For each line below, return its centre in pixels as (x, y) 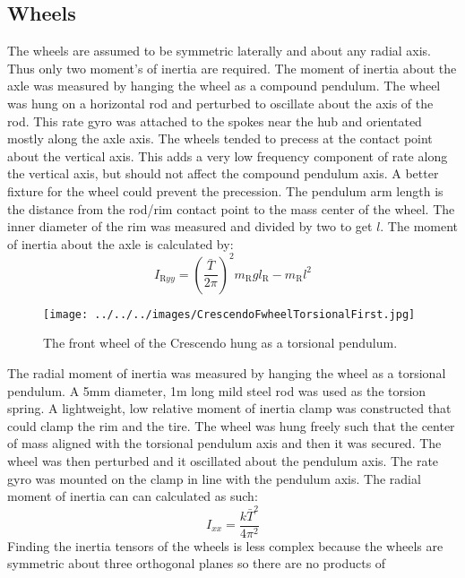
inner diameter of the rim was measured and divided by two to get (190, 226)
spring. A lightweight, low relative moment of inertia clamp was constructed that (229, 408)
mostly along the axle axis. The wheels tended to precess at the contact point (220, 138)
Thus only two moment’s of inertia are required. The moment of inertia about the (232, 68)
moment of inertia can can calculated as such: (133, 496)
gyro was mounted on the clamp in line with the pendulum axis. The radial (214, 478)
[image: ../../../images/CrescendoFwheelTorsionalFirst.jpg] (229, 314)
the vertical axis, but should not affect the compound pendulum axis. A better (223, 173)
